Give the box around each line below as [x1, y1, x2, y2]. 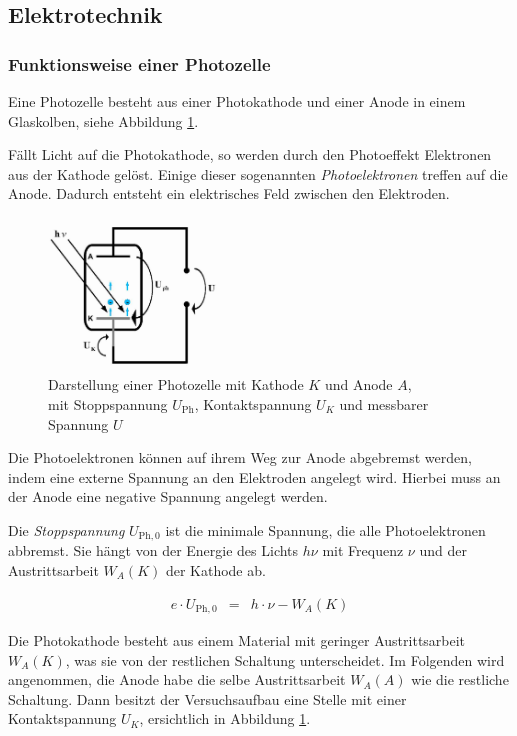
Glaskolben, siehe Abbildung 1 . [8, 110, 199, 131]
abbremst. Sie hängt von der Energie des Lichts [8, 540, 299, 561]
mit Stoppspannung [48, 393, 168, 414]
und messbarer [339, 393, 429, 414]
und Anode [324, 374, 393, 395]
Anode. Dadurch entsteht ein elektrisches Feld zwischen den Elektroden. [8, 183, 450, 204]
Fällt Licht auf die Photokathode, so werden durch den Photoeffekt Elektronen [8, 144, 492, 165]
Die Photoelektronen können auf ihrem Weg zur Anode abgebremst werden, [8, 447, 472, 468]
